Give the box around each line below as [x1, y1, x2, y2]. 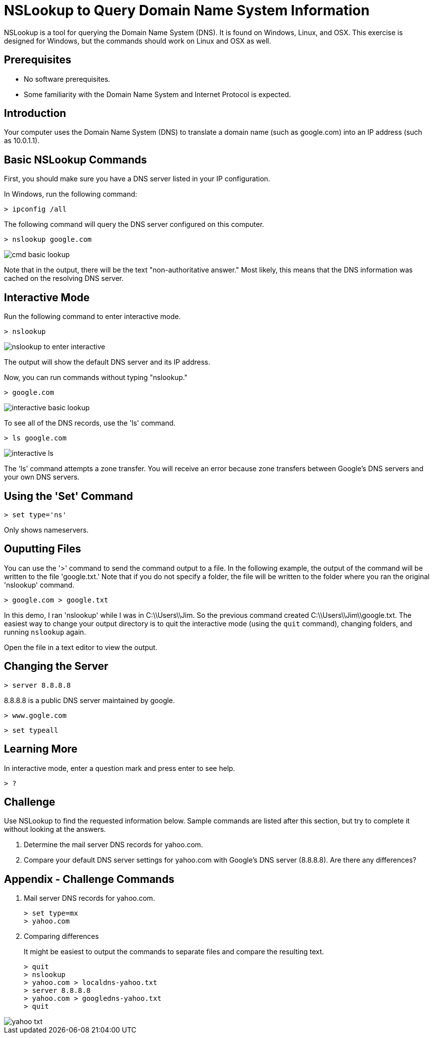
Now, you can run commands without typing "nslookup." [4, 373, 188, 382]
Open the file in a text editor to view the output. [4, 643, 157, 652]
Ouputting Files [4, 543, 81, 555]
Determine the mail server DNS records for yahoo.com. [24, 840, 203, 849]
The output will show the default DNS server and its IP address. [4, 358, 210, 367]
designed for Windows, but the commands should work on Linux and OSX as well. [4, 36, 271, 45]
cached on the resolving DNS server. [4, 274, 124, 283]
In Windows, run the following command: [4, 190, 138, 199]
